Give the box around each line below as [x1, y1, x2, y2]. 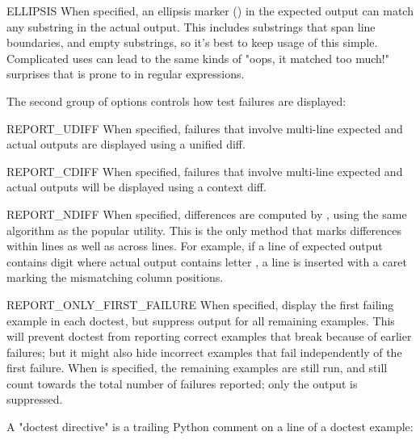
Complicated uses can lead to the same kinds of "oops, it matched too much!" [6, 49, 389, 66]
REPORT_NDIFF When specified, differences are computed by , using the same [6, 205, 407, 222]
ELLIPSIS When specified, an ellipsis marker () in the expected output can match [6, 2, 414, 19]
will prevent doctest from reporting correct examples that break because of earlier [6, 328, 412, 345]
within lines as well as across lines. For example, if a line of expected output [6, 237, 383, 254]
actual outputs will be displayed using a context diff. [6, 178, 267, 195]
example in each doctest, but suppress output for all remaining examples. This [6, 312, 395, 329]
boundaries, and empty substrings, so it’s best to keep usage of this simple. [6, 34, 378, 51]
